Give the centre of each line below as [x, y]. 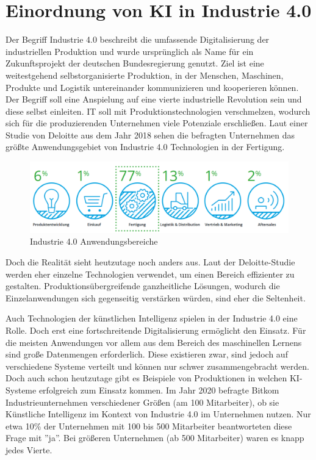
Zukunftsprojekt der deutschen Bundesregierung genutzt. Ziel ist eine [135, 63]
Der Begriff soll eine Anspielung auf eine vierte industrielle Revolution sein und [154, 99]
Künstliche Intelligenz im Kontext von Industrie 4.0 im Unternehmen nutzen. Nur [158, 414]
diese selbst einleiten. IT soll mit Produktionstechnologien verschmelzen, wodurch [158, 111]
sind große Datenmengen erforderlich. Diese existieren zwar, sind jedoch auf [147, 354]
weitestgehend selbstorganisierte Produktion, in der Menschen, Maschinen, [145, 75]
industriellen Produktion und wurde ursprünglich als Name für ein [130, 51]
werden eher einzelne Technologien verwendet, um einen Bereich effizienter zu [150, 274]
